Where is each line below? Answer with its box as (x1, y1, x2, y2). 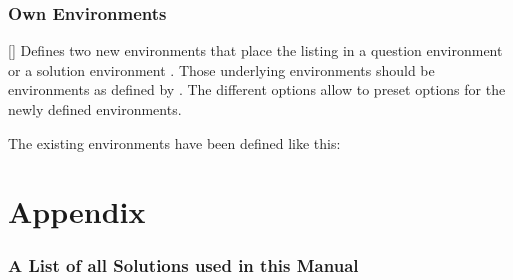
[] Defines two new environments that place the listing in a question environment (8, 40, 503, 61)
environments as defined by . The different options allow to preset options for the (8, 79, 506, 100)
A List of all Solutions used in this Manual (8, 253, 359, 278)
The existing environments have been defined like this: (8, 132, 341, 153)
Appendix (8, 191, 146, 232)
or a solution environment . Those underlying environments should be (8, 59, 435, 80)
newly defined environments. (8, 99, 182, 119)
